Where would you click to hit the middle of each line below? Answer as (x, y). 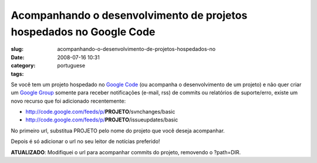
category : (23, 66)
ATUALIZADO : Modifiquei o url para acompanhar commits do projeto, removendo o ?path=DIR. (126, 152)
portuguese (71, 66)
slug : (17, 49)
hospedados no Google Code (83, 32)
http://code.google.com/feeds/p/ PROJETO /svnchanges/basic (100, 112)
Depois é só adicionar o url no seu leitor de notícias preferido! (85, 141)
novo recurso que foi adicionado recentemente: (68, 101)
